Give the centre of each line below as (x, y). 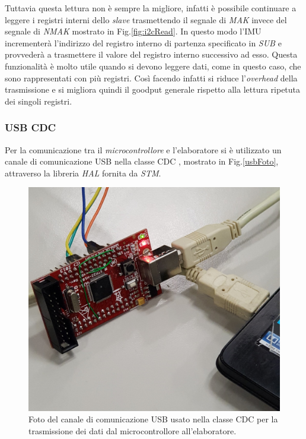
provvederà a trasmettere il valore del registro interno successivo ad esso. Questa (151, 54)
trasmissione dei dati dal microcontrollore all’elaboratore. (133, 430)
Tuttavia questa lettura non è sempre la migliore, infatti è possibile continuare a (151, 8)
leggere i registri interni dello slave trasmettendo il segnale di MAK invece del (146, 19)
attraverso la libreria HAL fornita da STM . (83, 173)
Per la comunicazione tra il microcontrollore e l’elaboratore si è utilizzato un (143, 149)
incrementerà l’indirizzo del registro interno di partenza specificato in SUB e (143, 42)
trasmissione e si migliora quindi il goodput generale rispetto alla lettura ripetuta (153, 89)
